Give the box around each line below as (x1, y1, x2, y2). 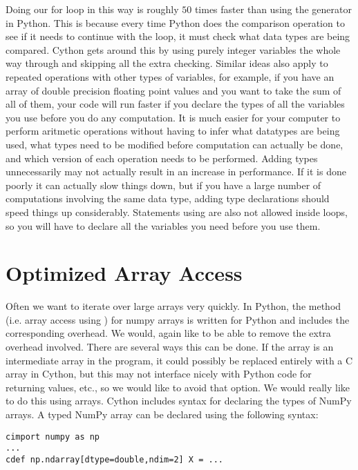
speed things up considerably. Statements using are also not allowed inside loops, (6, 204, 348, 219)
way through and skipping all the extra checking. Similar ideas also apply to (6, 56, 328, 70)
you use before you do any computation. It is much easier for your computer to (6, 110, 341, 124)
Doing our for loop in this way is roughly (6, 2, 179, 16)
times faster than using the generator (194, 2, 352, 16)
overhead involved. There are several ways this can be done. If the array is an (6, 340, 334, 353)
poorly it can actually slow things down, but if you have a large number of (6, 177, 321, 192)
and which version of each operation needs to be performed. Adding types (6, 150, 318, 165)
